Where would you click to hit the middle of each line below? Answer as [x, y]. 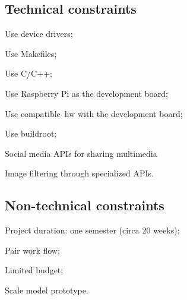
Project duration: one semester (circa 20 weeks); [92, 230]
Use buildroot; [31, 133]
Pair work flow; [32, 250]
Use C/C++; [28, 73]
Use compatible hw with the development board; [94, 113]
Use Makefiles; [31, 53]
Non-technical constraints [85, 205]
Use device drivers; [39, 34]
